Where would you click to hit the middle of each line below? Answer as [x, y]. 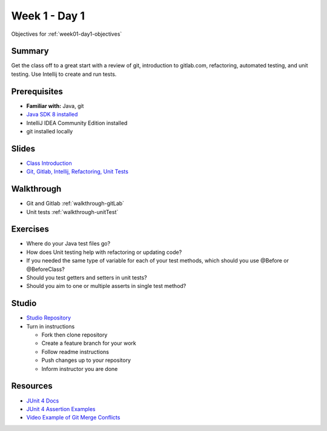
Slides [23, 149]
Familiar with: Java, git [55, 105]
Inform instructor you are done [80, 369]
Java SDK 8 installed [52, 115]
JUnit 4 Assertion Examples [61, 409]
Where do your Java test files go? [68, 244]
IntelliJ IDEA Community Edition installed [77, 123]
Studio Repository [49, 318]
